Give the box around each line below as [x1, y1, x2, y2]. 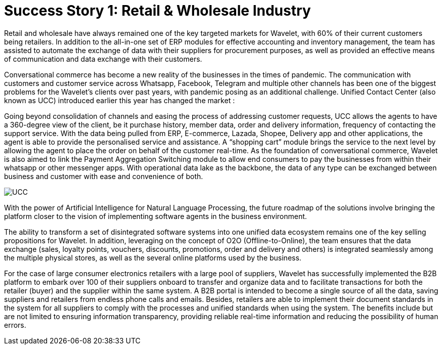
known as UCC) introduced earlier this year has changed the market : [4, 96, 235, 105]
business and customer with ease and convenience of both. [4, 171, 203, 181]
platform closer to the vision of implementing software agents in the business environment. [4, 211, 307, 221]
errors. [4, 320, 26, 329]
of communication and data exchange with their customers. [4, 54, 202, 63]
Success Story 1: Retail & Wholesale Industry [4, 2, 311, 19]
